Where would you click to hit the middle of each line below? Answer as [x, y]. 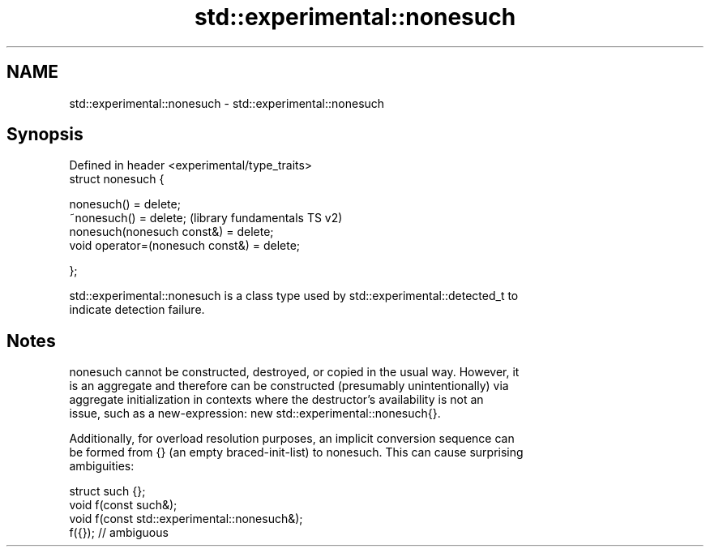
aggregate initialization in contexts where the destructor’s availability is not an [276, 400]
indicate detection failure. [137, 310]
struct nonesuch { [117, 179]
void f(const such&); [123, 505]
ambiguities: [102, 466]
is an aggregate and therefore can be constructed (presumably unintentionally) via [289, 386]
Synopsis [45, 135]
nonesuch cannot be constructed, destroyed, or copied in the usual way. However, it [294, 372]
